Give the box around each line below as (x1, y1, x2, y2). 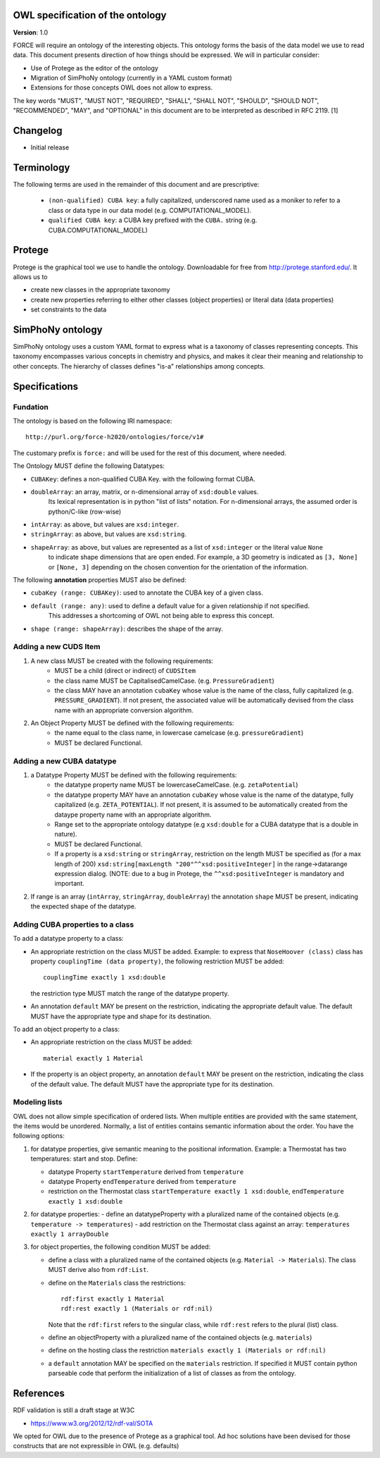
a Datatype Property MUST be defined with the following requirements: (30, 770, 237, 779)
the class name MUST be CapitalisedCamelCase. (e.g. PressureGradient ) (54, 677, 274, 685)
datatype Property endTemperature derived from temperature (48, 1177, 236, 1185)
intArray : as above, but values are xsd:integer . (30, 520, 179, 529)
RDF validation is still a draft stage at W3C (13, 1406, 135, 1414)
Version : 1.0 (13, 28, 49, 37)
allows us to (13, 272, 49, 281)
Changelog (13, 125, 63, 137)
